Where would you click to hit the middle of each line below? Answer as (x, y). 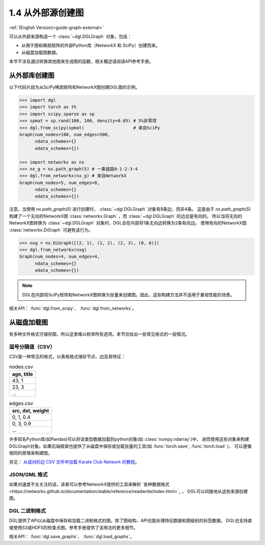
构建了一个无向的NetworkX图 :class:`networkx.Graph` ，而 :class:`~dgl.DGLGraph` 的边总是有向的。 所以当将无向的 (126, 216)
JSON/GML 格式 (28, 475)
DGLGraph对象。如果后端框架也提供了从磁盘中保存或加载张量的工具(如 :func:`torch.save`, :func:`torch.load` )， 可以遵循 (130, 446)
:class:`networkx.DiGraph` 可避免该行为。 (51, 230)
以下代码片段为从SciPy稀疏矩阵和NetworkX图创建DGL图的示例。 (74, 87)
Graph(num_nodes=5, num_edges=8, (60, 183)
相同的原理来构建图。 (31, 453)
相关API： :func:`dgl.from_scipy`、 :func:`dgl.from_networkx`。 (73, 308)
